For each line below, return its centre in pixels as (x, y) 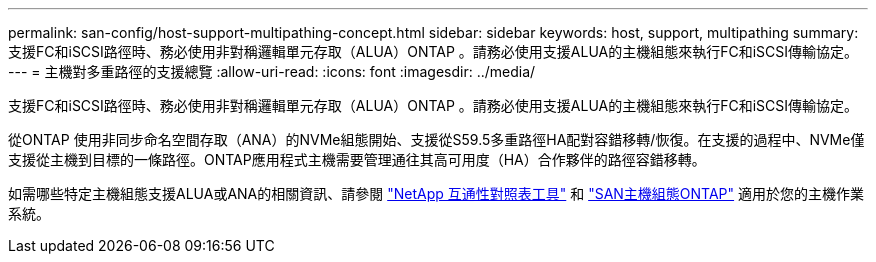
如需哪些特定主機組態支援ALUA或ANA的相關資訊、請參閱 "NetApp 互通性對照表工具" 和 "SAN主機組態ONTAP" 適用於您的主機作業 (436, 193)
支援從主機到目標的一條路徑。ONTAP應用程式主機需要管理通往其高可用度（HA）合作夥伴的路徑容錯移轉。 (357, 159)
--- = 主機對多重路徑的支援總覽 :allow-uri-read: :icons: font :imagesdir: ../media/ (272, 71)
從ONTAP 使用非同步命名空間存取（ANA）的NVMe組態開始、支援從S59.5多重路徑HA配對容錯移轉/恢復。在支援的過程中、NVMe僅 (436, 139)
